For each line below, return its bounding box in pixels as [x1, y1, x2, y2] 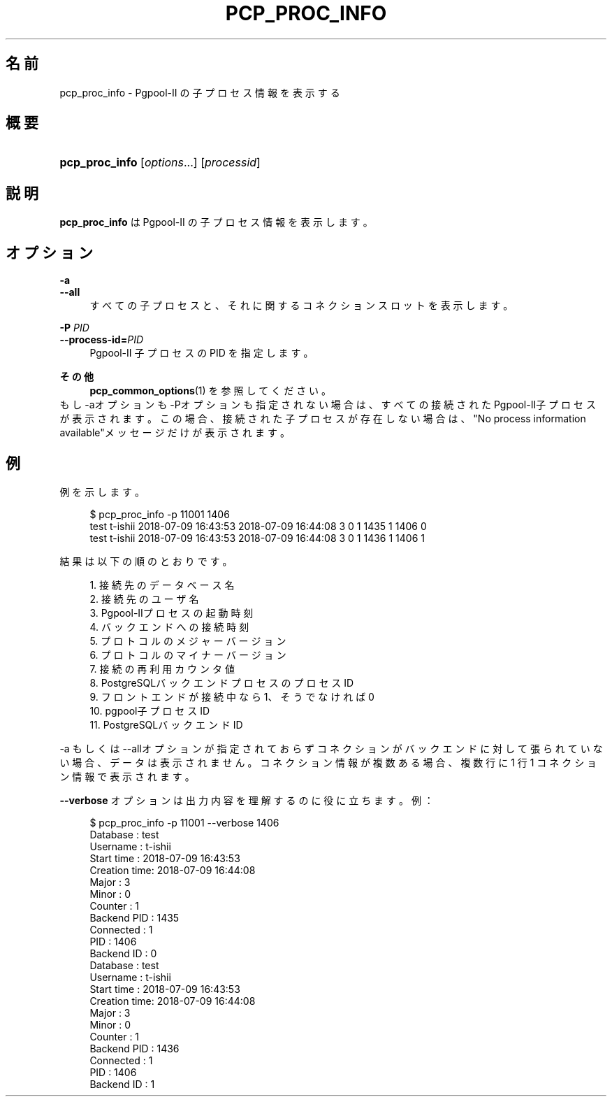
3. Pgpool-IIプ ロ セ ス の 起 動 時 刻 [89, 606, 254, 619]
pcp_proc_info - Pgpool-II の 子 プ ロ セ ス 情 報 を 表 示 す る [59, 86, 340, 99]
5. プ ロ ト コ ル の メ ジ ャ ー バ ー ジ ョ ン [89, 634, 286, 647]
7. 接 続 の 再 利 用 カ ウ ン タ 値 [89, 662, 235, 675]
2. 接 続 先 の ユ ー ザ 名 [89, 592, 199, 605]
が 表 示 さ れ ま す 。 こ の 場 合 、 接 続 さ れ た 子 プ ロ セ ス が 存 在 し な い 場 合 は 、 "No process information [59, 413, 586, 425]
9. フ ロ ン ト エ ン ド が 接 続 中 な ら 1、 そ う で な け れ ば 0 [89, 690, 374, 703]
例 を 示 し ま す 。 [59, 485, 145, 498]
